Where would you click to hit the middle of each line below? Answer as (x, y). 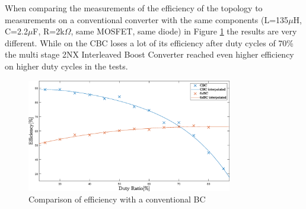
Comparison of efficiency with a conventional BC (117, 199)
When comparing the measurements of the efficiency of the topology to (134, 8)
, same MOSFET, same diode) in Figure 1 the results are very (184, 31)
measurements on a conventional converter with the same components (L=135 (147, 19)
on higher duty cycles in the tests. (66, 66)
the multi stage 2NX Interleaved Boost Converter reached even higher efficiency (149, 54)
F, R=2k (49, 31)
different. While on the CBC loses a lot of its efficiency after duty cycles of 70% (149, 42)
